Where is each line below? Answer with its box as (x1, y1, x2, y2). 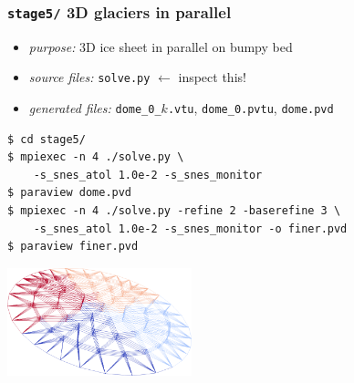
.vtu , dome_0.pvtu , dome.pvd (167, 98, 334, 118)
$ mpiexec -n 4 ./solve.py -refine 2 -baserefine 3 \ (7, 204, 341, 218)
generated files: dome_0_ (28, 98, 161, 118)
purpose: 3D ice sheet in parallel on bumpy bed (28, 36, 293, 56)
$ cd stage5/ (7, 132, 86, 146)
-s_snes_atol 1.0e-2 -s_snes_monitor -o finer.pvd (33, 222, 348, 235)
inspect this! (178, 67, 246, 87)
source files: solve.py (28, 67, 151, 87)
